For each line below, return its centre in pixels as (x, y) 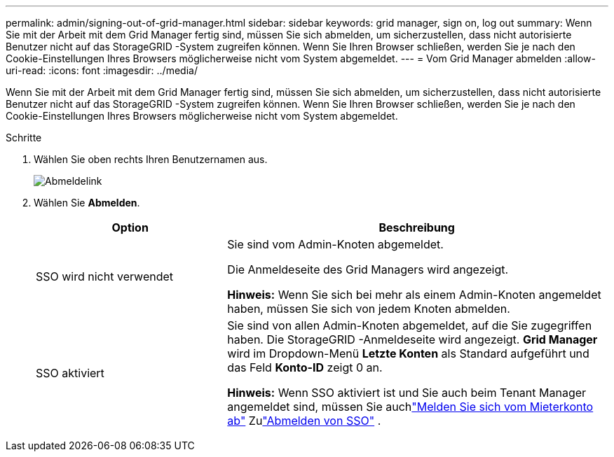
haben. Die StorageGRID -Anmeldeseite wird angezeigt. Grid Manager (412, 339)
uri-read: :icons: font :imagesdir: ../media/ (102, 70)
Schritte (24, 138)
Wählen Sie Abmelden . (87, 203)
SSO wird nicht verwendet (105, 276)
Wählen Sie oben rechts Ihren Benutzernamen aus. (151, 159)
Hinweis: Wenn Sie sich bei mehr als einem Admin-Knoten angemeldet (414, 295)
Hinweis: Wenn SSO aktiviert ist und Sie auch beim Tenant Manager (407, 393)
